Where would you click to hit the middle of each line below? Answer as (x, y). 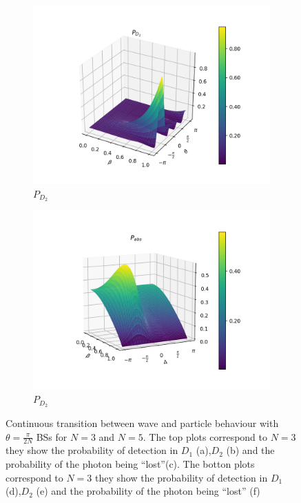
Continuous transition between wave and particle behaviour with (142, 423)
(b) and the (250, 450)
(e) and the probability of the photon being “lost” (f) (148, 491)
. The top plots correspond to (205, 436)
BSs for (52, 436)
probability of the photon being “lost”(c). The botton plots (130, 463)
